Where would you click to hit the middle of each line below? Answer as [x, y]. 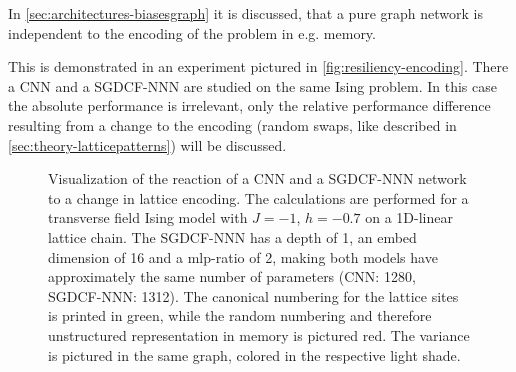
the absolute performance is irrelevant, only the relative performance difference [249, 105]
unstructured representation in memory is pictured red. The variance [259, 334]
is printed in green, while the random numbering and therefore [240, 315]
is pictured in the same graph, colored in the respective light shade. [254, 354]
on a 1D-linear [409, 217]
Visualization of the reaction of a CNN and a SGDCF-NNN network [257, 178]
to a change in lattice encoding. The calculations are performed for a [258, 197]
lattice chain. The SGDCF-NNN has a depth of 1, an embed [232, 236]
